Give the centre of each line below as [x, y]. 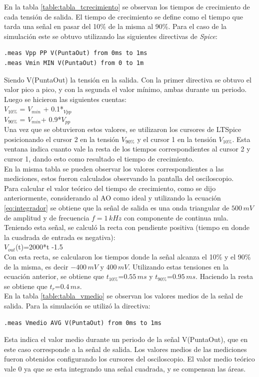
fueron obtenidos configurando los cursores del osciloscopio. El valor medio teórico [129, 359]
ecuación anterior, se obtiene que [54, 276]
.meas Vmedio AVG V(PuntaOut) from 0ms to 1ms [83, 323]
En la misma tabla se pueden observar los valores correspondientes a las [114, 168]
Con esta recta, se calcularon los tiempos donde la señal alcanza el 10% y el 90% [127, 256]
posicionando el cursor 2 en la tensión [62, 139]
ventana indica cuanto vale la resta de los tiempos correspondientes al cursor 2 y [127, 149]
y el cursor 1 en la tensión [177, 139]
